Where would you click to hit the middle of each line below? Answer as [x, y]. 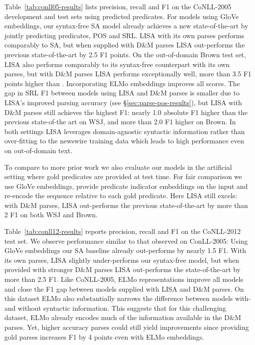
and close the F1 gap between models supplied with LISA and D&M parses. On [124, 288]
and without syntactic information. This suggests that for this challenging [115, 308]
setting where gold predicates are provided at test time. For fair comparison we [123, 176]
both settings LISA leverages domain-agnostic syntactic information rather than [125, 131]
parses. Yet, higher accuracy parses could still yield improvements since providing [127, 327]
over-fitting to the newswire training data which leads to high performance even [124, 141]
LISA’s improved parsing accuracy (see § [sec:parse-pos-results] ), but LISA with [123, 102]
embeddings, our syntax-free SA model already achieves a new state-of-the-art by [127, 26]
